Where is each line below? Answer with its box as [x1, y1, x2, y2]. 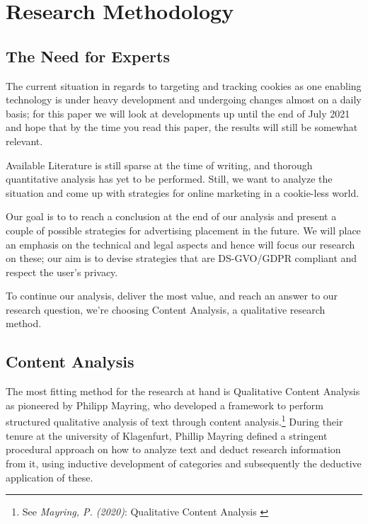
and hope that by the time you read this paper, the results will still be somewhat [6, 120, 358, 135]
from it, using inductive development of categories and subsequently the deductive [6, 455, 362, 470]
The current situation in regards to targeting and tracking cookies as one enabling [6, 78, 362, 93]
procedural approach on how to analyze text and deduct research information [6, 442, 341, 457]
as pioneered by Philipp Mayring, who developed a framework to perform [6, 397, 323, 412]
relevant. [6, 133, 43, 148]
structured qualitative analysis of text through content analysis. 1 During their [6, 412, 343, 429]
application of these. [6, 469, 93, 484]
